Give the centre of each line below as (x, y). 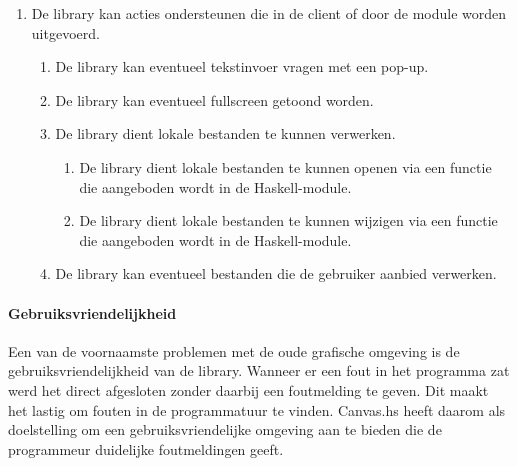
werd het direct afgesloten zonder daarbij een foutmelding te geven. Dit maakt (248, 389)
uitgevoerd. (65, 32)
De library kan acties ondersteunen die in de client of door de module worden (269, 13)
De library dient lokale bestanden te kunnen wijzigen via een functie (288, 220)
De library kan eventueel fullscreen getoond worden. (214, 99)
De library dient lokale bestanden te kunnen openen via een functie (285, 166)
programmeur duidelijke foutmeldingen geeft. (146, 448)
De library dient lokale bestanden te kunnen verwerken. (225, 133)
